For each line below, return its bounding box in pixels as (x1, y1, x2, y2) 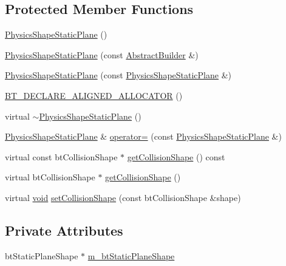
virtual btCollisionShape (5, 171, 95, 183)
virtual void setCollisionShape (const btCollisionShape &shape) (5, 191, 241, 203)
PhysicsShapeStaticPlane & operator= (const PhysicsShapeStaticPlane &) (5, 130, 282, 143)
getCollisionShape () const (127, 150, 225, 163)
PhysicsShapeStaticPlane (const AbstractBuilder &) (5, 48, 199, 61)
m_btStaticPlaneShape (87, 249, 175, 262)
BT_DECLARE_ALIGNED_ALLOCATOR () (5, 89, 183, 101)
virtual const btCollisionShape (5, 150, 118, 163)
